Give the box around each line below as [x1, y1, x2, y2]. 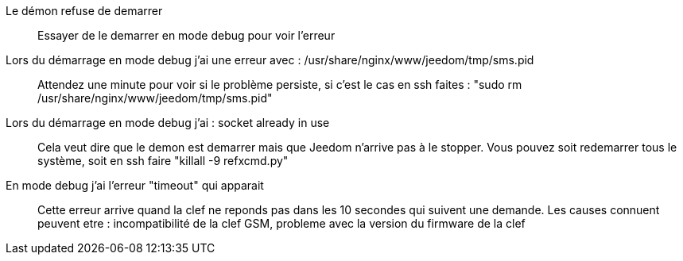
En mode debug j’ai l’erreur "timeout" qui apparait [6, 178, 264, 192]
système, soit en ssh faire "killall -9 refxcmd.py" [37, 154, 289, 167]
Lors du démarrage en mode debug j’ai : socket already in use [6, 116, 330, 129]
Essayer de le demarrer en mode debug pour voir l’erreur [37, 29, 336, 42]
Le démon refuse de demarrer [6, 4, 163, 17]
